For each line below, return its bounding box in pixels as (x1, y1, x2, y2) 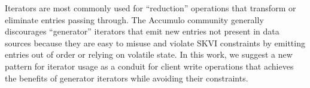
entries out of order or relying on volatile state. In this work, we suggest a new (5, 48, 293, 61)
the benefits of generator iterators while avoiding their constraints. (5, 71, 248, 84)
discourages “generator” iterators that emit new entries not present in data (5, 25, 279, 37)
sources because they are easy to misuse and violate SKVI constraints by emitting (5, 36, 305, 49)
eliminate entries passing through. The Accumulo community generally (5, 13, 264, 26)
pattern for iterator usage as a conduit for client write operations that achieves (5, 59, 294, 72)
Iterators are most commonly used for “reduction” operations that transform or (5, 2, 296, 14)
